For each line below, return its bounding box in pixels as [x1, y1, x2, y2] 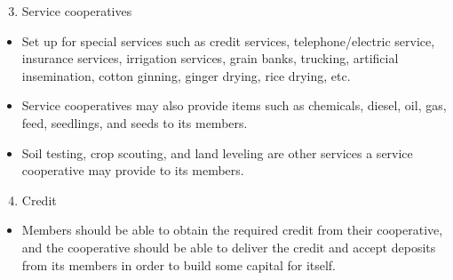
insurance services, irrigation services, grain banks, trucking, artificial [21, 49, 399, 68]
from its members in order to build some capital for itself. [21, 255, 337, 274]
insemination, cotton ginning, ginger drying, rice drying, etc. [21, 66, 351, 84]
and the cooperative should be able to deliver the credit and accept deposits [21, 237, 436, 256]
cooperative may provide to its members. [21, 161, 244, 180]
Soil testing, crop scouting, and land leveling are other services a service [21, 143, 413, 162]
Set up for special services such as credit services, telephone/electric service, [21, 31, 435, 50]
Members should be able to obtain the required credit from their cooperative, [21, 220, 443, 239]
